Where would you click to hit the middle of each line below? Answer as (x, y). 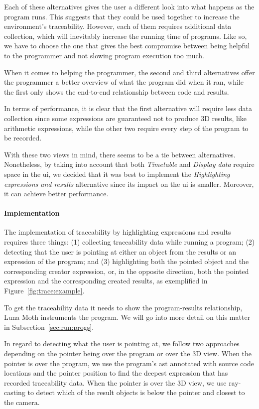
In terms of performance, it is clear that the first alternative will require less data (128, 108)
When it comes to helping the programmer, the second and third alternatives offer (129, 72)
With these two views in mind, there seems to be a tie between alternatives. (120, 154)
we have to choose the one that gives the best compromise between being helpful (127, 46)
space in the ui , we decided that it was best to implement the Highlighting (117, 174)
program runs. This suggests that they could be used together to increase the (122, 16)
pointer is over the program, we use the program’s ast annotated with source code (129, 363)
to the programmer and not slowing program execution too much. (104, 55)
